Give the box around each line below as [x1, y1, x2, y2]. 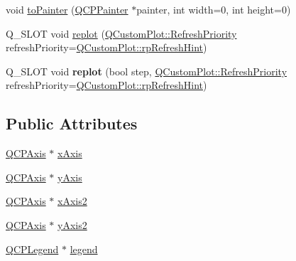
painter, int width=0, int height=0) [136, 2, 291, 16]
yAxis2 [57, 217, 87, 232]
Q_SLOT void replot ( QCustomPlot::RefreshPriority [6, 26, 237, 41]
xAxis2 [57, 193, 87, 208]
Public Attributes [6, 112, 138, 134]
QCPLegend [6, 241, 59, 256]
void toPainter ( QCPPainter [6, 2, 128, 16]
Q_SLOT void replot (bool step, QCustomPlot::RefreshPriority [6, 63, 287, 78]
